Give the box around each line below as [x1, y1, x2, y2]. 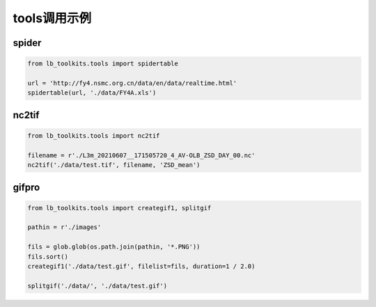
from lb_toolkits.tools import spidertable [27, 60, 179, 68]
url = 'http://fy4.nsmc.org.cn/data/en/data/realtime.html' [27, 79, 237, 87]
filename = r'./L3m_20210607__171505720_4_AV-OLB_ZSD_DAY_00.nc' [27, 151, 256, 159]
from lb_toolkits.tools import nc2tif [27, 132, 160, 139]
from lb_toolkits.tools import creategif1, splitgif [27, 204, 212, 212]
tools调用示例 [13, 10, 92, 26]
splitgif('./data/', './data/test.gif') [27, 282, 167, 290]
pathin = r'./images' [27, 223, 102, 231]
